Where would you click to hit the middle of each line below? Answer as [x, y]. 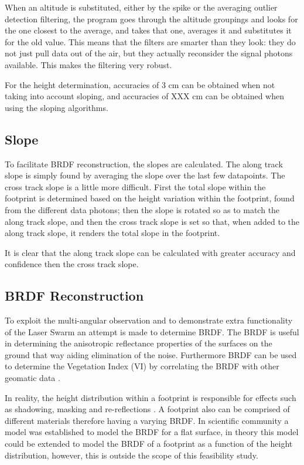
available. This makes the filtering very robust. [88, 64]
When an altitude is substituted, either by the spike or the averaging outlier [141, 7]
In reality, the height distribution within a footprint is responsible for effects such [151, 397]
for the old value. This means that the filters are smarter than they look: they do [150, 41]
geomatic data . [33, 378]
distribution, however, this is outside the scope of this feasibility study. [131, 455]
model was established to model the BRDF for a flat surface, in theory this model [152, 432]
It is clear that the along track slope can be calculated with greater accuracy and [150, 252]
